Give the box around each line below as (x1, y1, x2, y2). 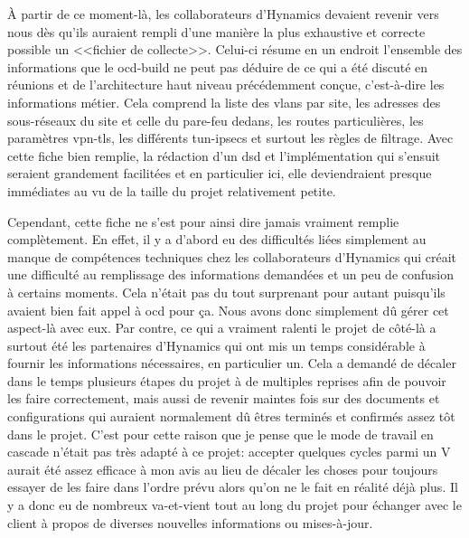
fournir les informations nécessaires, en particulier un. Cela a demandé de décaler (7, 354, 456, 373)
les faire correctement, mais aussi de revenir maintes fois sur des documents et (7, 389, 440, 408)
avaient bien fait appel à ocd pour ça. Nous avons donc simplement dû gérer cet (7, 300, 449, 319)
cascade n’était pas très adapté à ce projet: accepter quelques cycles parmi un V (7, 442, 451, 461)
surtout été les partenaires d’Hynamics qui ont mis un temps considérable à (7, 335, 426, 354)
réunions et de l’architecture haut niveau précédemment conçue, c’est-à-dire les (7, 75, 445, 94)
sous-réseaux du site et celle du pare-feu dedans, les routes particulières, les (7, 110, 424, 129)
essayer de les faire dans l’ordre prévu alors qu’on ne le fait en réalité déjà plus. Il (7, 477, 458, 496)
